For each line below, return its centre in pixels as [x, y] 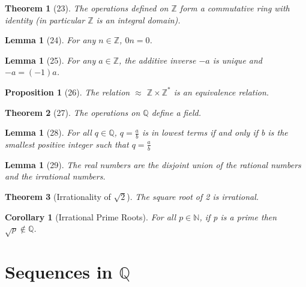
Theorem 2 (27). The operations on [73, 112]
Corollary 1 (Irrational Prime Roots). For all [91, 216]
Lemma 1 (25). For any [50, 60]
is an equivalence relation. [221, 92]
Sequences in [59, 272]
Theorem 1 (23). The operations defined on [87, 8]
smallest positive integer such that [67, 144]
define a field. [176, 112]
